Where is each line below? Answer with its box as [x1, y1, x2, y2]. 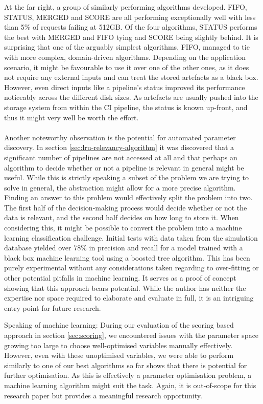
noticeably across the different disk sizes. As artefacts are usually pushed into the [4, 92, 258, 102]
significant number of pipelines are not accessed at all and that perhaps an [4, 152, 237, 162]
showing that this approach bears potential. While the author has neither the [4, 282, 246, 293]
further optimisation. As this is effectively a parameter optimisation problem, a [4, 370, 252, 380]
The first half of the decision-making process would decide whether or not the [4, 202, 247, 212]
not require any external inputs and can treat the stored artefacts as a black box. [4, 72, 258, 82]
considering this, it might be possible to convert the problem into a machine [4, 222, 242, 233]
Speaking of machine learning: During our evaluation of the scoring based [4, 320, 234, 330]
